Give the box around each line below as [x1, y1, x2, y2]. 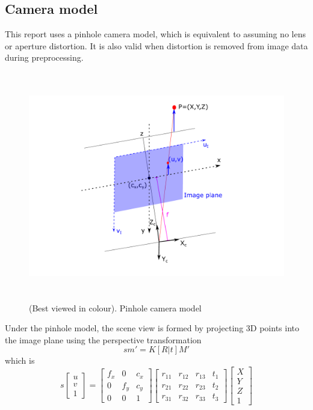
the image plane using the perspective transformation [5, 333, 202, 346]
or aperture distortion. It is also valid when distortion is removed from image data [5, 39, 308, 52]
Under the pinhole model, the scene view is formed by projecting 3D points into [5, 322, 299, 334]
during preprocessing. [5, 51, 84, 64]
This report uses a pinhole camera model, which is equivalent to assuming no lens [5, 28, 306, 40]
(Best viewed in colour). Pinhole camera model [29, 301, 202, 314]
